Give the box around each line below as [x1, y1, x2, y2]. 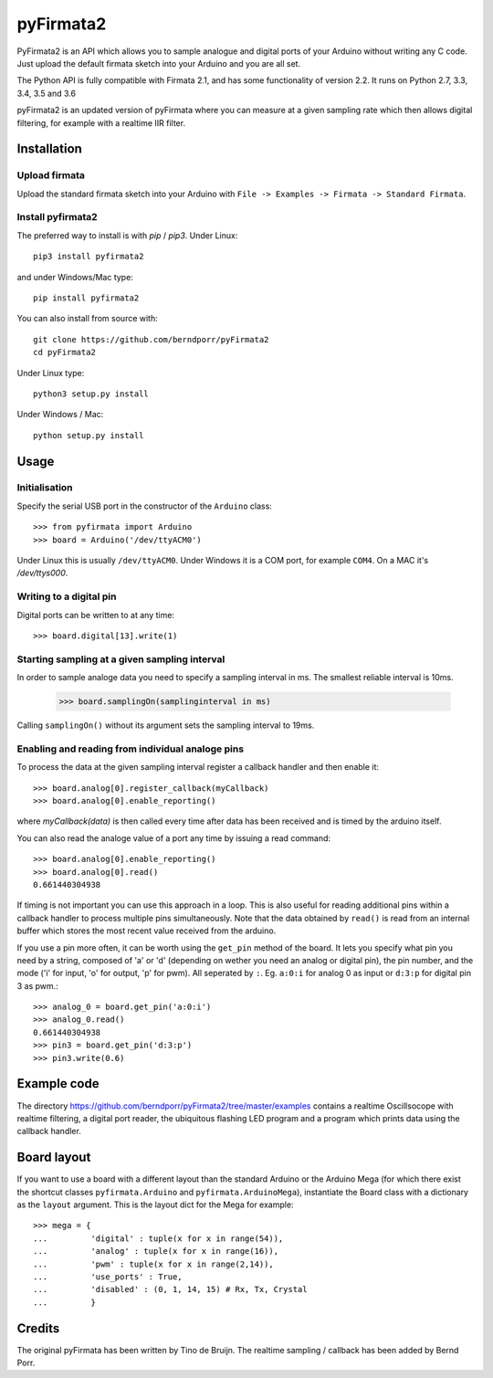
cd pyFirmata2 [33, 347, 96, 358]
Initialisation [16, 481, 73, 494]
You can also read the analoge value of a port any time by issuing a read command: [16, 832, 331, 844]
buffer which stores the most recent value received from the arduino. [16, 925, 277, 936]
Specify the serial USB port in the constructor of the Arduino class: [16, 500, 273, 511]
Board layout [16, 1150, 91, 1165]
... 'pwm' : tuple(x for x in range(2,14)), [33, 1258, 274, 1269]
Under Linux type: [16, 367, 85, 378]
